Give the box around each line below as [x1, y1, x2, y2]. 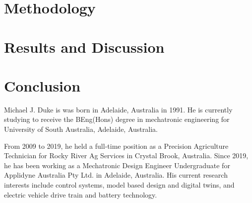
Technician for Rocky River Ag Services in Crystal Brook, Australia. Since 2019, [4, 150, 249, 161]
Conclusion [4, 75, 81, 96]
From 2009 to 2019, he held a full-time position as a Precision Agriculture [4, 140, 229, 151]
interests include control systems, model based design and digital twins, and [4, 180, 235, 190]
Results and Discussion [4, 36, 165, 57]
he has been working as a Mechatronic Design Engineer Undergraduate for [4, 160, 230, 170]
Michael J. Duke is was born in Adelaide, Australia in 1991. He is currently [4, 104, 233, 114]
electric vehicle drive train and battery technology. [4, 189, 157, 200]
